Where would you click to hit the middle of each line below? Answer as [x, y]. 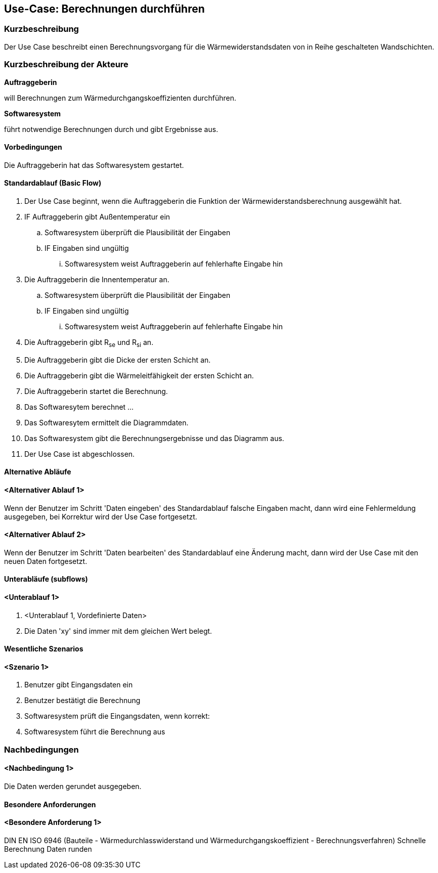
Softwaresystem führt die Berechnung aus [95, 732]
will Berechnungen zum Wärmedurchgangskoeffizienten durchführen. [120, 98]
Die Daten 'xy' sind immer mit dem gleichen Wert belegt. [118, 631]
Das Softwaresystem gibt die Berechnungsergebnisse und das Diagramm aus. [154, 438]
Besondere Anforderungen [50, 804]
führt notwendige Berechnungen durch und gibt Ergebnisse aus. [111, 129]
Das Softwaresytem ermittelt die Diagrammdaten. [106, 422]
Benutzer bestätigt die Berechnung [82, 701]
